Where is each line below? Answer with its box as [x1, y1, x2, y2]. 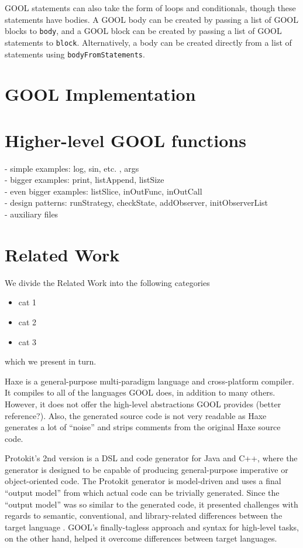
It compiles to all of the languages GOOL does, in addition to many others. [5, 386, 276, 399]
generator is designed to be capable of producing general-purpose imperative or [5, 463, 288, 475]
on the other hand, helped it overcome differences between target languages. [5, 532, 277, 544]
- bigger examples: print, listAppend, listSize [5, 173, 164, 186]
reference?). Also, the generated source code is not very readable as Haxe [5, 409, 267, 421]
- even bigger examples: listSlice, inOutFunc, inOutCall [5, 185, 202, 197]
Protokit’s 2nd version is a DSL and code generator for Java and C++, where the [5, 452, 298, 464]
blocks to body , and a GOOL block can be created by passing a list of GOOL [5, 25, 282, 37]
